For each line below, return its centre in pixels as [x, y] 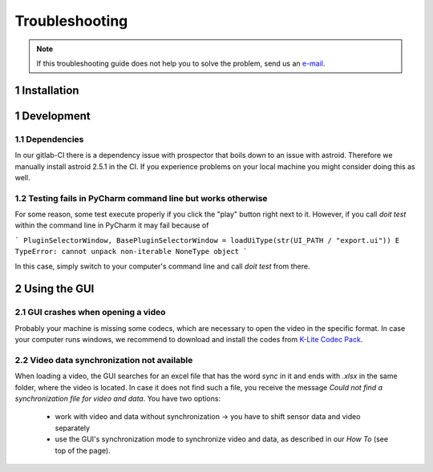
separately [73, 428]
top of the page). [83, 450]
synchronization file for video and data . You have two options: [117, 399]
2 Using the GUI [55, 289]
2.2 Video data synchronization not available [104, 360]
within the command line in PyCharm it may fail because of [112, 225]
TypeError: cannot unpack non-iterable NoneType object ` [131, 252]
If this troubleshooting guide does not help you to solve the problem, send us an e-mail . [181, 63]
